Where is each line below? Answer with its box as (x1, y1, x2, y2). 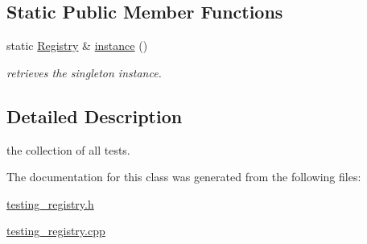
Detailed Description (6, 103, 183, 128)
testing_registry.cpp (6, 222, 105, 239)
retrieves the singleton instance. (6, 64, 162, 81)
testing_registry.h (6, 195, 94, 212)
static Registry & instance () (6, 37, 148, 54)
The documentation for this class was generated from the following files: (6, 168, 361, 185)
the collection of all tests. (6, 141, 130, 158)
